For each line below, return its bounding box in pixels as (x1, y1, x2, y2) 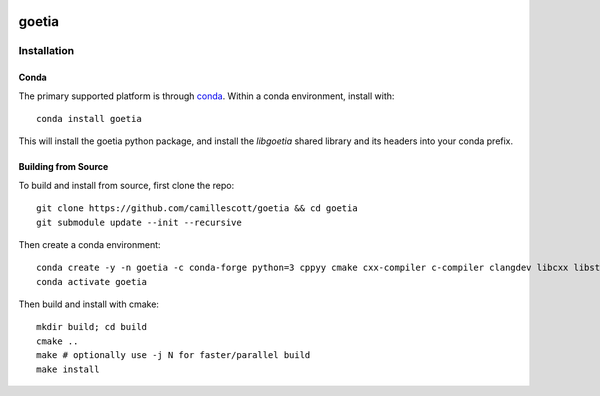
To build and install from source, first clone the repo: (18, 179, 235, 191)
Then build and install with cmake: (18, 298, 160, 310)
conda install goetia (36, 113, 142, 124)
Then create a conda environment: (18, 238, 161, 250)
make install (36, 363, 100, 375)
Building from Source (18, 161, 109, 173)
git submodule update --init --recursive (36, 216, 242, 228)
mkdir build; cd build (36, 321, 148, 333)
